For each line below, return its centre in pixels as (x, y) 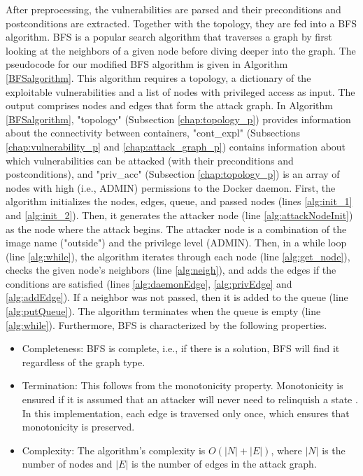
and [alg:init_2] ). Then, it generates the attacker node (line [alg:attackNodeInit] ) (179, 215)
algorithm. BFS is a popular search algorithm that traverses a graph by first (169, 37)
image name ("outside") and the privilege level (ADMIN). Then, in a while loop (176, 243)
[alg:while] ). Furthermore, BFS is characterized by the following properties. (166, 324)
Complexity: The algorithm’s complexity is (114, 450)
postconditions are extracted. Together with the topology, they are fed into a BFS (181, 23)
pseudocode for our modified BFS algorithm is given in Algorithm (147, 64)
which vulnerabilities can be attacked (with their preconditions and (150, 160)
